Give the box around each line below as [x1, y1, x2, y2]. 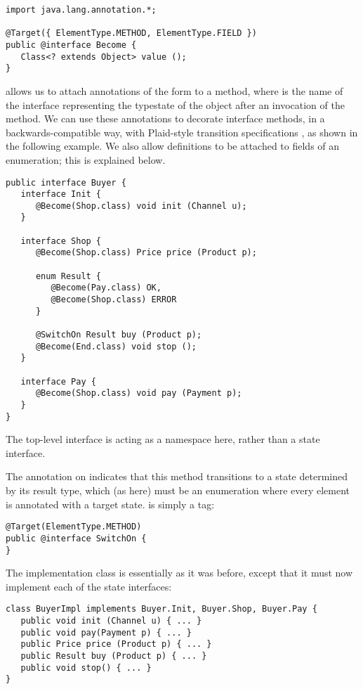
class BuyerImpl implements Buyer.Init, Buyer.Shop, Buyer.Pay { [6, 604, 317, 614]
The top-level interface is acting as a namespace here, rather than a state [6, 432, 320, 446]
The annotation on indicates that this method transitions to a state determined [6, 469, 348, 484]
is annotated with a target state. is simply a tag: [6, 496, 215, 511]
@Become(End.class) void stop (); [35, 341, 197, 352]
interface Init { [20, 189, 102, 200]
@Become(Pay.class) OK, [51, 283, 161, 293]
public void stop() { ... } [20, 662, 152, 673]
